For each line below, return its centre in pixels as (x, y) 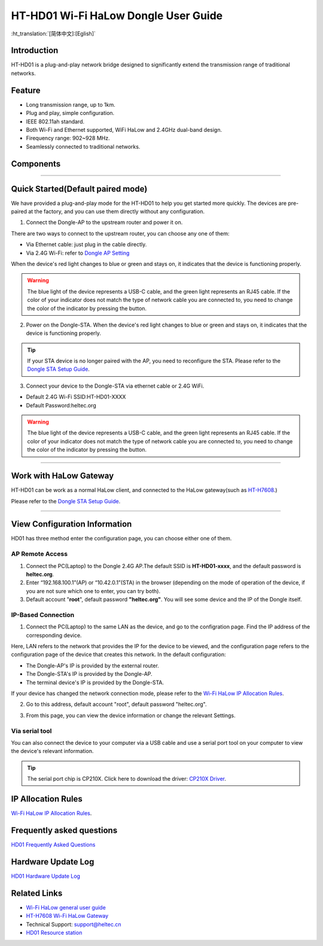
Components (36, 164)
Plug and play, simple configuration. (70, 113)
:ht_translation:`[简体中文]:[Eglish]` (53, 34)
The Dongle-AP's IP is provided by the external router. (93, 666)
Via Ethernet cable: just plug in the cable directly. (86, 244)
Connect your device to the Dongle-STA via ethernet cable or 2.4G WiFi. (115, 386)
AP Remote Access (39, 554)
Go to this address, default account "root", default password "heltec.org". (116, 705)
